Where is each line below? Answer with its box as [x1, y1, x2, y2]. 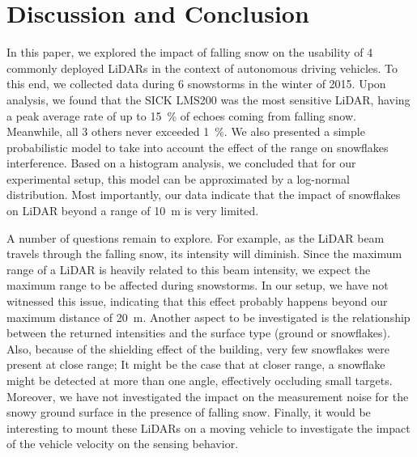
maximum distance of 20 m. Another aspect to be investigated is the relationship [6, 308, 411, 325]
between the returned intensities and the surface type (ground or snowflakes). [6, 324, 390, 341]
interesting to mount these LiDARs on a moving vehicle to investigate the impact [6, 419, 411, 436]
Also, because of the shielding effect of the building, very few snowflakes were [6, 340, 389, 357]
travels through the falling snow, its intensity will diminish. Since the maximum [6, 245, 402, 262]
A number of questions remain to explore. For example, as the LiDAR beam [6, 229, 385, 246]
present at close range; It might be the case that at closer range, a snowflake [6, 356, 385, 373]
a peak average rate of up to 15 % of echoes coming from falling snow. [6, 107, 356, 124]
